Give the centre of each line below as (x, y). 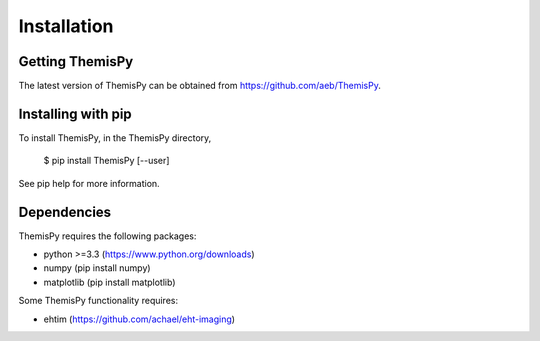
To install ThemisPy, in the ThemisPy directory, (115, 137)
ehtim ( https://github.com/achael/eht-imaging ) (139, 319)
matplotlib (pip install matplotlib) (109, 282)
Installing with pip (75, 113)
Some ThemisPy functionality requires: (98, 301)
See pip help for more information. (89, 183)
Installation (66, 26)
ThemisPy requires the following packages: (107, 236)
